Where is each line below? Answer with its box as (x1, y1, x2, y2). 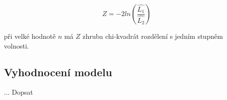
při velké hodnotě (4, 31, 56, 41)
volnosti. (4, 40, 29, 50)
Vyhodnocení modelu (4, 64, 113, 79)
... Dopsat (4, 87, 33, 97)
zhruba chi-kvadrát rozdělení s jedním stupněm (82, 31, 223, 41)
